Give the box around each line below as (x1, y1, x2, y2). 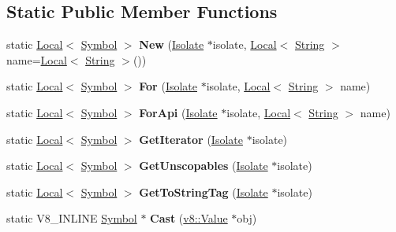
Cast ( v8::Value (150, 210, 228, 226)
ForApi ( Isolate (139, 104, 218, 120)
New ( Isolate (139, 36, 204, 53)
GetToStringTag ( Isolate (139, 183, 268, 200)
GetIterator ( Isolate (139, 131, 243, 147)
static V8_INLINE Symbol (6, 210, 137, 226)
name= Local (6, 51, 67, 68)
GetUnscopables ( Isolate (139, 157, 268, 174)
